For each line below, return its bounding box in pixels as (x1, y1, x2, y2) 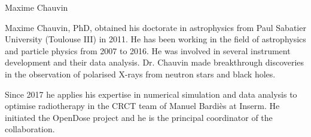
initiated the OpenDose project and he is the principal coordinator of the (5, 111, 273, 123)
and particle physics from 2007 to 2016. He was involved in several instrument (5, 44, 291, 57)
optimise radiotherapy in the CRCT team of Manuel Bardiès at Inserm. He (5, 99, 280, 112)
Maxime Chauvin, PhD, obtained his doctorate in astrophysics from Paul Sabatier (5, 21, 306, 33)
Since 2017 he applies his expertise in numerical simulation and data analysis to (5, 88, 297, 100)
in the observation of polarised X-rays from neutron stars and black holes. (5, 67, 276, 80)
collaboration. (5, 123, 55, 135)
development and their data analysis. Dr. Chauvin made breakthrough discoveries (5, 56, 304, 68)
